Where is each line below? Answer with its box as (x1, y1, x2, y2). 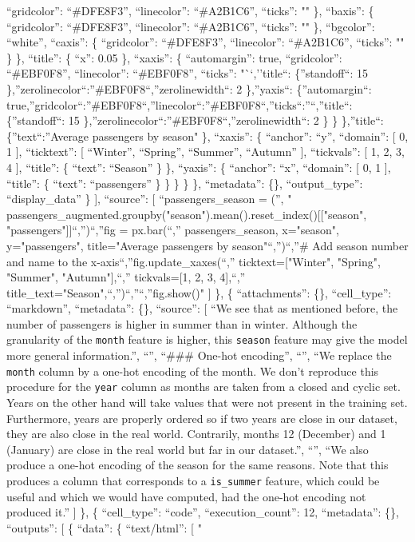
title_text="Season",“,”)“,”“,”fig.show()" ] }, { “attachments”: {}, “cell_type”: (6, 284, 392, 301)
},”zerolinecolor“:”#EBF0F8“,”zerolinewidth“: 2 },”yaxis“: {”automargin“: (6, 80, 372, 97)
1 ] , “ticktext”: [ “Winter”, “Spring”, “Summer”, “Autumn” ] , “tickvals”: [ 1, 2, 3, (6, 143, 405, 160)
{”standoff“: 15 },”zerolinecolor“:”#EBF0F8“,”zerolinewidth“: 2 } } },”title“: (6, 112, 384, 129)
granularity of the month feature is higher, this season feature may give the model (6, 331, 408, 348)
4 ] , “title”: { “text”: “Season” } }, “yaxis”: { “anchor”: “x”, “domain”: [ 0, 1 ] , (6, 158, 391, 175)
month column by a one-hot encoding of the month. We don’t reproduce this (6, 362, 379, 379)
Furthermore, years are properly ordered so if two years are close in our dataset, (6, 409, 397, 426)
